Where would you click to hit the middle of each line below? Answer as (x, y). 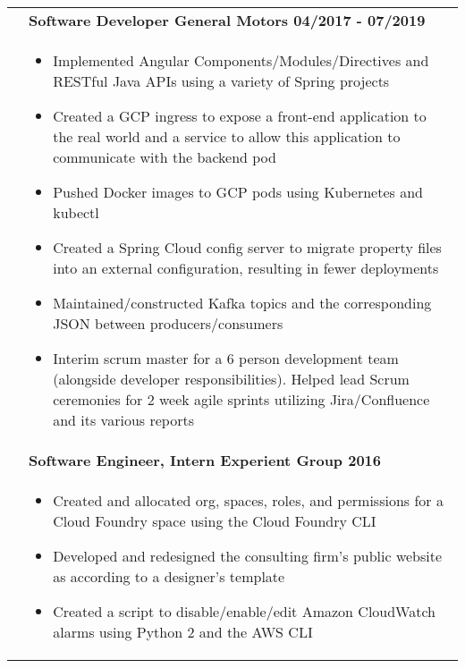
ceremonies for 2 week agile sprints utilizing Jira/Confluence (241, 399)
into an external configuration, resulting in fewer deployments (246, 268)
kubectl (76, 212)
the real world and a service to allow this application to (227, 136)
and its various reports (123, 420)
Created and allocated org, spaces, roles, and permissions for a (248, 500)
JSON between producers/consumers (168, 323)
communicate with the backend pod (165, 157)
